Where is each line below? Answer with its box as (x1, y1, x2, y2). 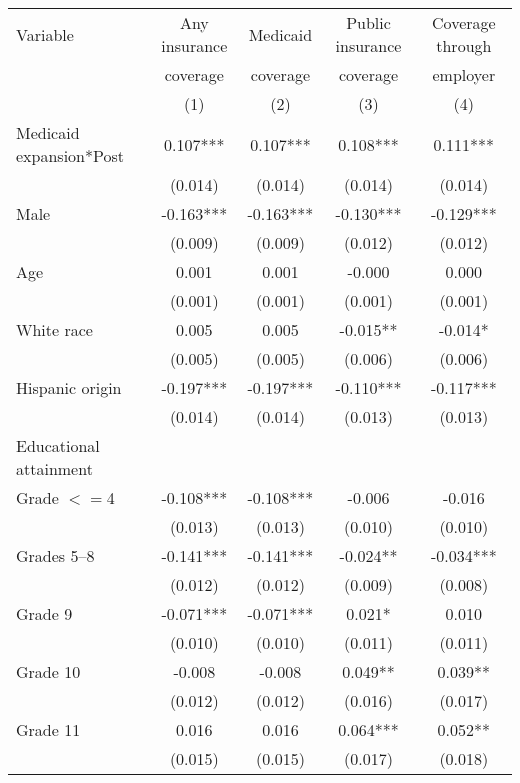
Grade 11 (16, 718, 81, 741)
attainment (16, 457, 93, 480)
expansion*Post (16, 144, 124, 167)
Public (346, 11, 391, 34)
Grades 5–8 (16, 544, 95, 567)
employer (432, 63, 496, 86)
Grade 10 (16, 660, 81, 683)
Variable (16, 22, 74, 46)
